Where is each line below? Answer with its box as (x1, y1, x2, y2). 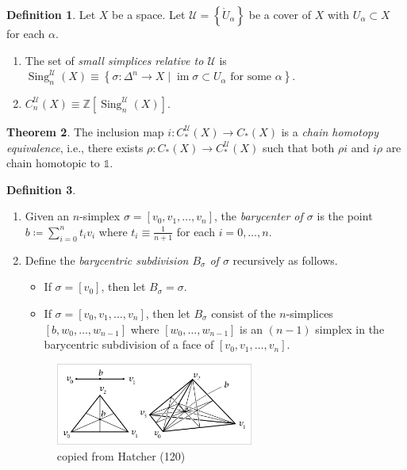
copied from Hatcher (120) (56, 447, 186, 464)
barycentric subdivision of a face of (44, 336, 214, 353)
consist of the (211, 304, 276, 321)
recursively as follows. (232, 251, 338, 268)
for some (230, 71, 272, 83)
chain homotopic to (6, 155, 100, 171)
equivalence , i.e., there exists (6, 139, 144, 155)
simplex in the (315, 320, 385, 337)
